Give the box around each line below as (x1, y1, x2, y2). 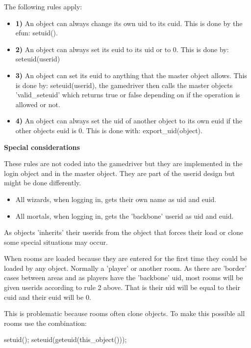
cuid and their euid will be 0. (4, 291, 91, 302)
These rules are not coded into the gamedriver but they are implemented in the (4, 158, 243, 169)
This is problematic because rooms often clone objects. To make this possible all (4, 308, 245, 319)
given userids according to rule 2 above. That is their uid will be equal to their (4, 282, 240, 292)
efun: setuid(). (15, 28, 58, 38)
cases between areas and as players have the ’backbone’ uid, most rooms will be (4, 272, 243, 283)
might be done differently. (4, 177, 81, 188)
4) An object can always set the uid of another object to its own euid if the (15, 116, 242, 126)
